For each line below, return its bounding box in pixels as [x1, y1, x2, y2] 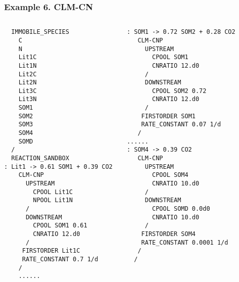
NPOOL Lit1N [33, 197, 73, 204]
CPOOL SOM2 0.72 [152, 87, 207, 95]
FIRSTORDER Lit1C [22, 247, 80, 255]
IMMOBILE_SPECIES [11, 28, 69, 36]
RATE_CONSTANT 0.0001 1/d [141, 239, 228, 246]
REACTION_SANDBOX [11, 155, 69, 162]
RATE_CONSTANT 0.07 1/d [141, 121, 221, 128]
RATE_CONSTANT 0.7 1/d [22, 255, 99, 263]
